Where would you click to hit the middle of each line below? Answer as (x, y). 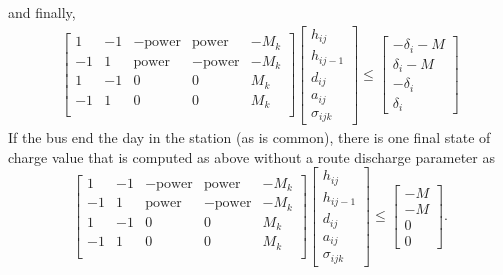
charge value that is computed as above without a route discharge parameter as (251, 156)
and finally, (42, 12)
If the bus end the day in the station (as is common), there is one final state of (249, 137)
